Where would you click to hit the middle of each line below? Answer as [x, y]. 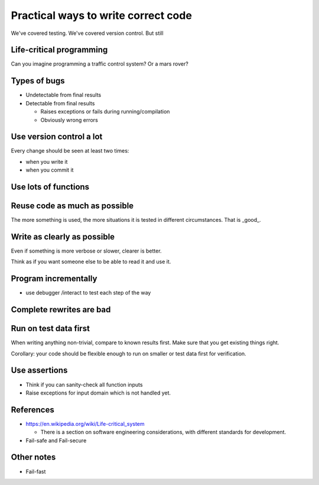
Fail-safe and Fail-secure [56, 440]
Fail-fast [36, 471]
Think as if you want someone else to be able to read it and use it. [91, 262]
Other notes [33, 457]
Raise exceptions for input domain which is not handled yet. [98, 393]
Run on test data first [50, 329]
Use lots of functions [50, 187]
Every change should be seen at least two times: [70, 151]
